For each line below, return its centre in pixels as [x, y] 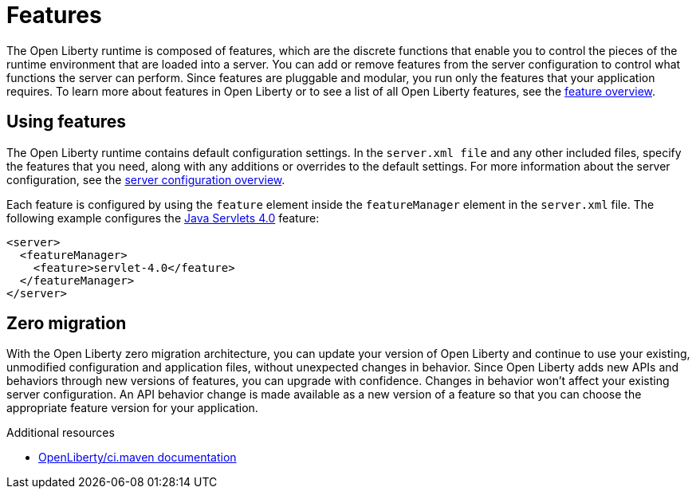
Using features [67, 122]
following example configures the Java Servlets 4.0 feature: [163, 218]
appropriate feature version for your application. [132, 408]
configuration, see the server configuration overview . [146, 179]
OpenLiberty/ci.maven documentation [138, 458]
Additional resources [61, 433]
